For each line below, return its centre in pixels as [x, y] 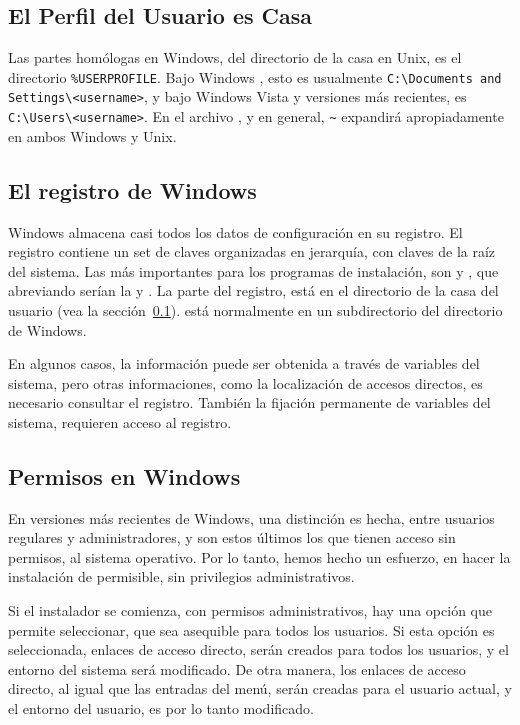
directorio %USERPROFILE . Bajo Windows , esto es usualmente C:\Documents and [255, 76]
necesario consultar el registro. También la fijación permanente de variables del [249, 402]
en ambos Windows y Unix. [92, 135]
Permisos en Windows [124, 475]
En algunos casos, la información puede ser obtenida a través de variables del [244, 363]
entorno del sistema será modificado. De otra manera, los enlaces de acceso [237, 668]
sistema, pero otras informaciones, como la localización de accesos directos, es [245, 382]
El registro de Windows [132, 189]
